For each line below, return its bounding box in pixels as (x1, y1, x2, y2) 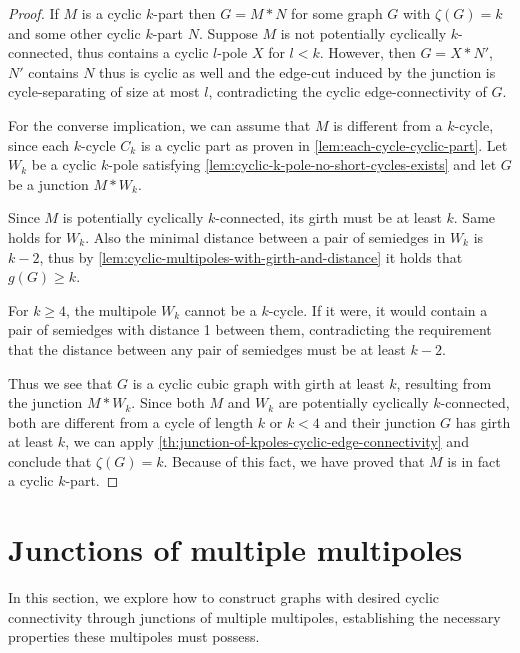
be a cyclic (31, 154, 97, 175)
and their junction (324, 411, 436, 432)
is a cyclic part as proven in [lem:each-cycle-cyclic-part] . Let (140, 134, 508, 155)
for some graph (291, 3, 383, 23)
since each (8, 134, 70, 155)
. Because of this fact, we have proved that (163, 450, 425, 471)
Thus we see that (8, 372, 113, 393)
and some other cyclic (8, 22, 141, 43)
